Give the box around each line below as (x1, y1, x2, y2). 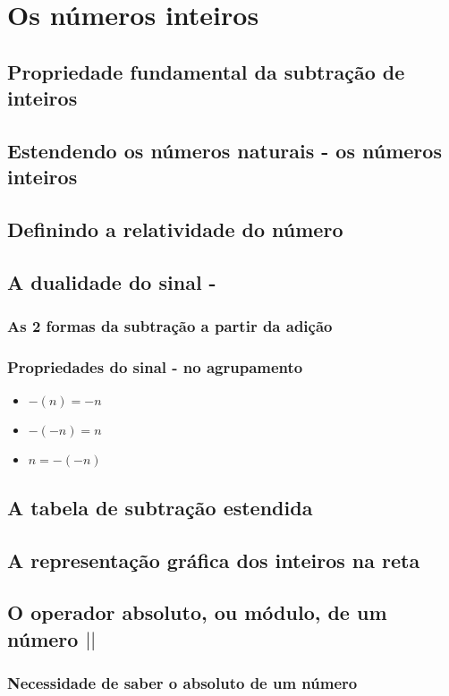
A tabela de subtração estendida (7, 493, 313, 521)
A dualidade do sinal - (7, 267, 216, 295)
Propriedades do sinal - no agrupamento (7, 356, 303, 378)
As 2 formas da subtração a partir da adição (7, 315, 333, 337)
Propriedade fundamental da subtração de (7, 57, 405, 85)
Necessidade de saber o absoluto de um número (7, 672, 358, 693)
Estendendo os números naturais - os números (7, 136, 442, 164)
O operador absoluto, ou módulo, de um (7, 598, 387, 626)
